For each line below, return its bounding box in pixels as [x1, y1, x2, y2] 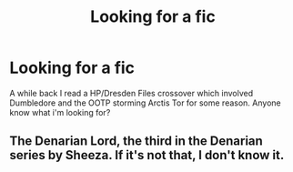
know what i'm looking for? [9, 106, 111, 117]
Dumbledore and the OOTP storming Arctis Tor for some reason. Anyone [9, 97, 281, 108]
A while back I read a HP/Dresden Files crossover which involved [9, 87, 254, 98]
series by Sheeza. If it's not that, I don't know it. [9, 147, 285, 163]
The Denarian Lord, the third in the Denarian [9, 134, 264, 149]
